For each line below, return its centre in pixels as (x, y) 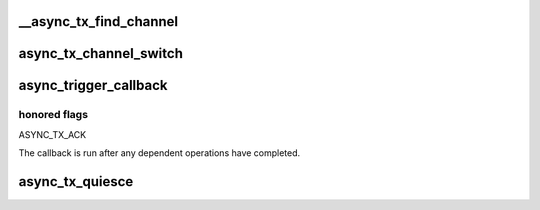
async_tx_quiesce (76, 181)
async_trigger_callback (93, 85)
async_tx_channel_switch (101, 53)
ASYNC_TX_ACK (52, 134)
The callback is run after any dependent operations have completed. (159, 153)
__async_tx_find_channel (98, 21)
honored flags (53, 115)
